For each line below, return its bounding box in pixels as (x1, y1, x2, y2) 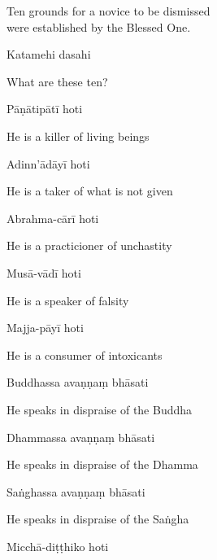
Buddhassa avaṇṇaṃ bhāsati (7, 374, 149, 391)
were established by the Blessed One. (7, 18, 191, 35)
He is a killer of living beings (7, 127, 150, 144)
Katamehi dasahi (7, 46, 91, 63)
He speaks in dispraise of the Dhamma (7, 456, 198, 473)
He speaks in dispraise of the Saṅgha (7, 510, 189, 527)
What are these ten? (7, 72, 108, 90)
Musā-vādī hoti (7, 264, 81, 281)
